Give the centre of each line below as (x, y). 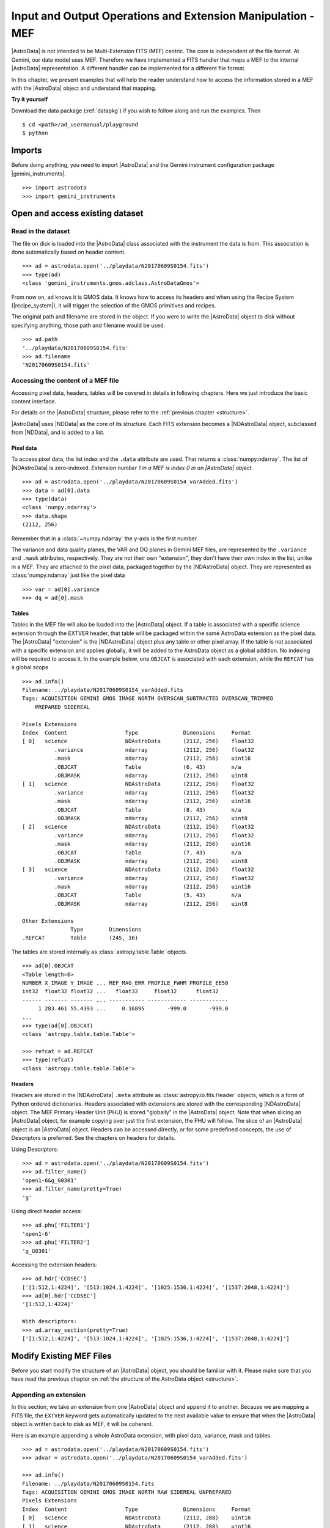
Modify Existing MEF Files (62, 1356)
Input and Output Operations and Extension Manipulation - (163, 16)
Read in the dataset (41, 231)
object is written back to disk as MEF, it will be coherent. (82, 1424)
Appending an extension (49, 1395)
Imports (27, 151)
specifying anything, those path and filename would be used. (88, 325)
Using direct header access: (47, 1211)
